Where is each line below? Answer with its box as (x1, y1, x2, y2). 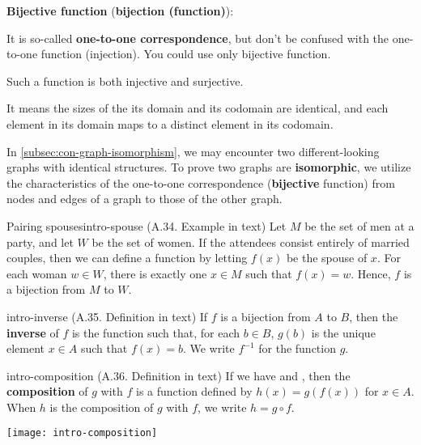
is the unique (311, 324, 376, 341)
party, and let (6, 233, 74, 250)
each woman (6, 265, 67, 282)
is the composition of (49, 398, 154, 415)
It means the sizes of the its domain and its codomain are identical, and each (6, 100, 389, 117)
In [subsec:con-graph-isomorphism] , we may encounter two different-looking (6, 142, 380, 159)
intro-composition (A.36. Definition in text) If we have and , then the (6, 367, 351, 384)
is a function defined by (136, 383, 253, 400)
